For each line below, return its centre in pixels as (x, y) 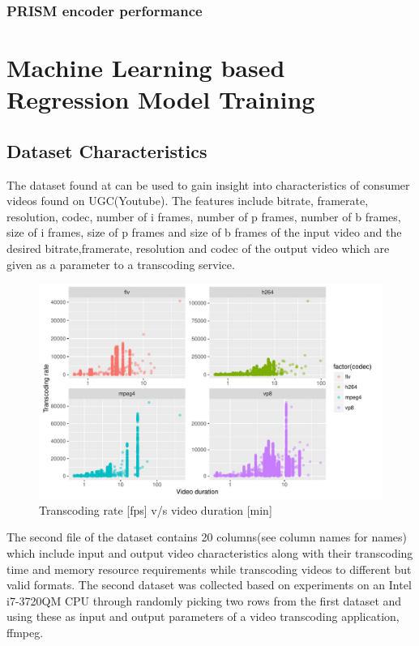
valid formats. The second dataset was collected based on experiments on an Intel (209, 585)
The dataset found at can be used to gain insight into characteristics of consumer (208, 184)
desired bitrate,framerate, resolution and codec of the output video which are (198, 248)
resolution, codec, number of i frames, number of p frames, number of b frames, (204, 216)
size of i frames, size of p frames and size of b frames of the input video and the (204, 232)
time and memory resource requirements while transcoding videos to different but (209, 569)
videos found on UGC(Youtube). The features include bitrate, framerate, (188, 201)
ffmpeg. (25, 632)
